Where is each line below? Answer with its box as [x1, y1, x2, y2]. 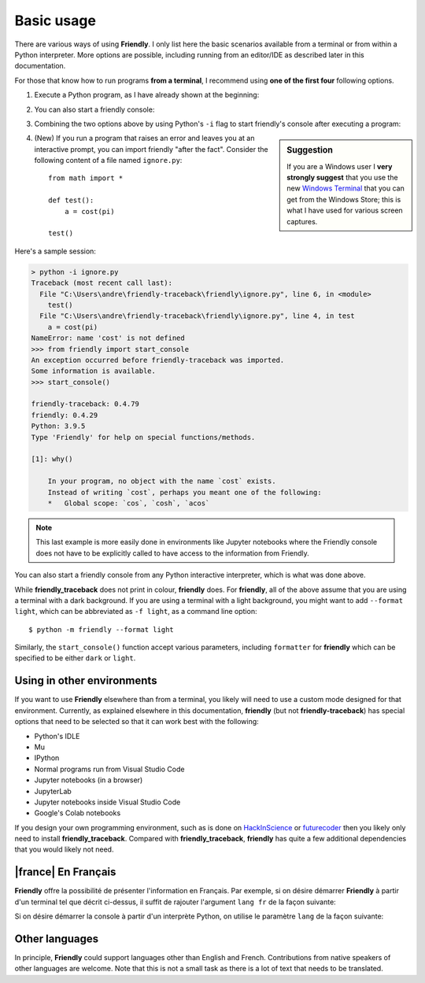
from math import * [48, 174, 124, 183]
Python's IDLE [34, 731, 80, 741]
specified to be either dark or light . [14, 653, 136, 663]
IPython [34, 753, 60, 763]
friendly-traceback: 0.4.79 [31, 400, 139, 408]
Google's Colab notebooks [34, 808, 121, 818]
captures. [286, 216, 318, 226]
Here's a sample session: [14, 246, 96, 256]
